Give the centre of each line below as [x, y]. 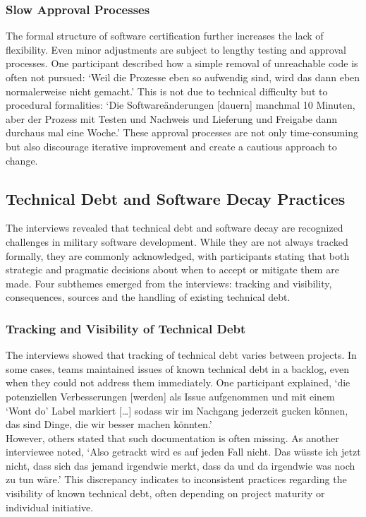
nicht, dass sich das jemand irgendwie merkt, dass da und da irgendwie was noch [181, 465]
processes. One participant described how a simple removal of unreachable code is [182, 63]
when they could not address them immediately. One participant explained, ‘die [178, 382]
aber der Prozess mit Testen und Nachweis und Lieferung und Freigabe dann [172, 118]
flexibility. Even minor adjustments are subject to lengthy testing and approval [176, 49]
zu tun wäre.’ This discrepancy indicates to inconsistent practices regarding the [176, 479]
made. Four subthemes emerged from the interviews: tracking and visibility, [169, 283]
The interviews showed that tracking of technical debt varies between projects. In [181, 355]
